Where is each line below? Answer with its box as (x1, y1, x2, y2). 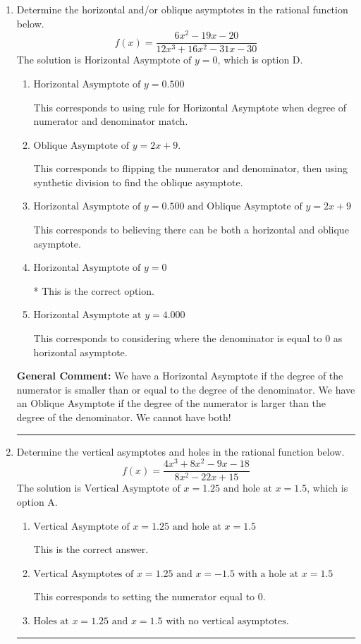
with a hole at (238, 569, 299, 579)
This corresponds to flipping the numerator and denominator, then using (33, 161, 348, 176)
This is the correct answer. (33, 542, 149, 557)
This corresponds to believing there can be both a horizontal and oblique (33, 222, 349, 237)
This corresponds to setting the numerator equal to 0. (33, 589, 266, 604)
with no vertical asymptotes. (166, 616, 289, 626)
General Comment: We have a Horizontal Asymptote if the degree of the (16, 368, 343, 383)
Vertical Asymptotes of (33, 569, 134, 579)
